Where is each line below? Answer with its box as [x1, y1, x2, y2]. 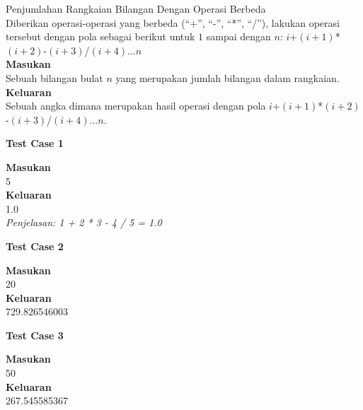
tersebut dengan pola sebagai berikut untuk [6, 29, 195, 44]
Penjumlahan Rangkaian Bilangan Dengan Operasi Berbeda [6, 1, 266, 16]
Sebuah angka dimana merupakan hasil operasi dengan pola [6, 98, 266, 113]
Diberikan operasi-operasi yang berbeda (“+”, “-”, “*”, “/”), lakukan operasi [6, 15, 340, 30]
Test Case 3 [6, 327, 64, 342]
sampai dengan [206, 29, 271, 44]
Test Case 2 [6, 238, 64, 253]
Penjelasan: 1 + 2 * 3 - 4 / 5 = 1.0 [6, 215, 162, 230]
